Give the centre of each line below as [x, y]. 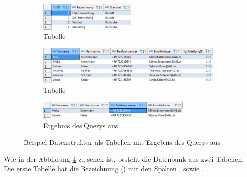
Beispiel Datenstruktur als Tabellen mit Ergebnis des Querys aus [122, 142]
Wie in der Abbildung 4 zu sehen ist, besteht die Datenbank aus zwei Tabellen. [124, 159]
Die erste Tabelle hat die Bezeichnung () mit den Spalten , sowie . [104, 168]
